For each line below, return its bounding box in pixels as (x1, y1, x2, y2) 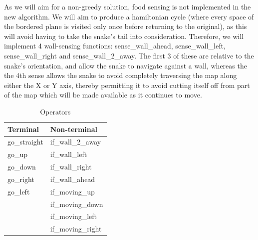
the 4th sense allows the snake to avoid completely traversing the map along (4, 70, 237, 80)
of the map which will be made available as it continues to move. (4, 89, 202, 100)
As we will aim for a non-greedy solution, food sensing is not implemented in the (4, 1, 251, 11)
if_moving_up (50, 186, 95, 196)
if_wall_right (50, 161, 92, 172)
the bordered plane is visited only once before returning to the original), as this (4, 21, 247, 31)
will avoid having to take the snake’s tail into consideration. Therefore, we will (4, 30, 244, 41)
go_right (7, 173, 34, 184)
